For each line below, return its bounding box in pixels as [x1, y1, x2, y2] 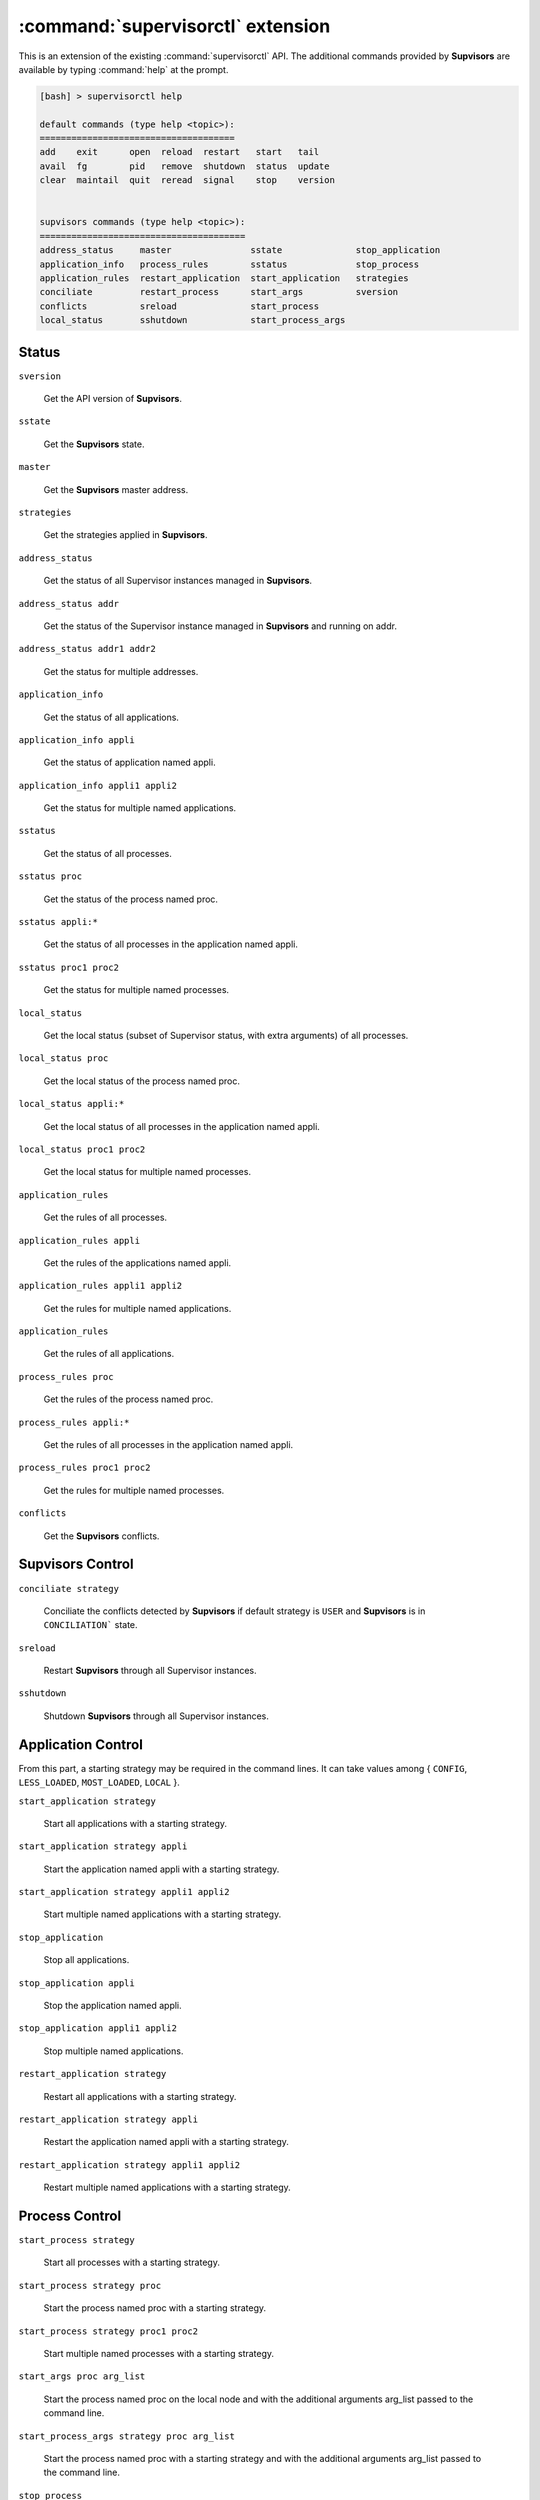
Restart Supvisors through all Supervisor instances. [43, 1665, 257, 1677]
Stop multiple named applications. [43, 2045, 184, 2057]
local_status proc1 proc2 [18, 1143, 146, 1155]
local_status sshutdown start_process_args [39, 315, 346, 326]
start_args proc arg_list [18, 2371, 146, 2382]
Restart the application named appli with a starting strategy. [43, 2136, 290, 2148]
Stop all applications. [43, 1954, 130, 1966]
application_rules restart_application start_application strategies [39, 273, 409, 284]
